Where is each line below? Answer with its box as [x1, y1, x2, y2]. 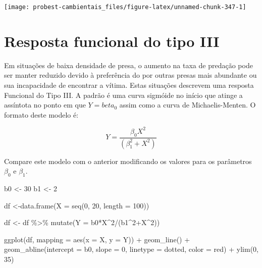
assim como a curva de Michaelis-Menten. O [119, 99, 256, 110]
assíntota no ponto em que [4, 99, 86, 110]
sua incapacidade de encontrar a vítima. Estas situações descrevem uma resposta [4, 79, 254, 90]
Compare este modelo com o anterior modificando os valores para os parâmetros [4, 155, 252, 166]
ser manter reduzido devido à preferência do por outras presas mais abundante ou [4, 70, 257, 80]
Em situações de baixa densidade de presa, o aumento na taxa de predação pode [4, 60, 253, 70]
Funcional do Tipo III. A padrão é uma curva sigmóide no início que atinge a [4, 89, 243, 100]
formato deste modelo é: [4, 109, 79, 120]
